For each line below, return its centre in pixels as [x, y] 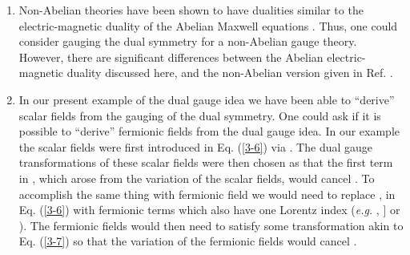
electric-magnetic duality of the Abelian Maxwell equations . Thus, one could [208, 25]
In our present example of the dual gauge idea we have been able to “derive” [207, 99]
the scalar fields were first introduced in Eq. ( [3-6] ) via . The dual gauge [195, 146]
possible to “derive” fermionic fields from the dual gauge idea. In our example [209, 131]
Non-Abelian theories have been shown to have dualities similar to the [191, 10]
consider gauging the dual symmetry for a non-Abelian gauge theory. [188, 41]
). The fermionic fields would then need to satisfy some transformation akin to [211, 225]
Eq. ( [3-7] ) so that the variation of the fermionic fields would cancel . [188, 241]
